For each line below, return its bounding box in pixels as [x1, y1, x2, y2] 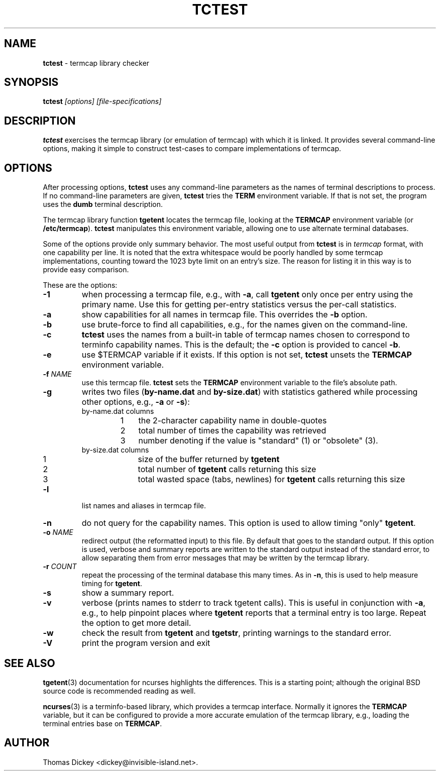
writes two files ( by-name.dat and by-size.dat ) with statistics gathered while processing [81, 387, 418, 397]
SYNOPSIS [4, 76, 59, 89]
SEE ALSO [4, 656, 55, 670]
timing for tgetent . [81, 579, 142, 588]
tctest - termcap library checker [43, 58, 150, 67]
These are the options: [43, 281, 118, 290]
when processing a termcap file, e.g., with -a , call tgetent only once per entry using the [81, 289, 413, 300]
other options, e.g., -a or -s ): [81, 397, 190, 407]
